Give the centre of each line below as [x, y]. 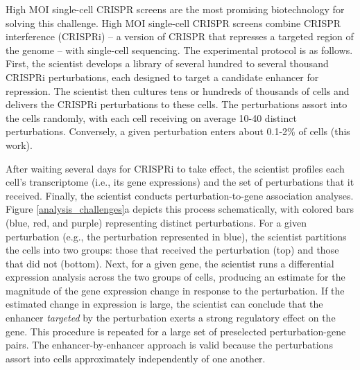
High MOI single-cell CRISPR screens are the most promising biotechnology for [175, 9]
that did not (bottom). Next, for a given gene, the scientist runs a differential [170, 263]
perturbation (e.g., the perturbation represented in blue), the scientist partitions [176, 236]
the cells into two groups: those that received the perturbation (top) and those [172, 250]
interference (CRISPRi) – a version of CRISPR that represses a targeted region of [180, 36]
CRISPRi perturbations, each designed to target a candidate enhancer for [162, 77]
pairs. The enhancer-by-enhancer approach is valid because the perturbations [169, 345]
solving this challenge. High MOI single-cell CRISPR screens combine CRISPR [173, 23]
